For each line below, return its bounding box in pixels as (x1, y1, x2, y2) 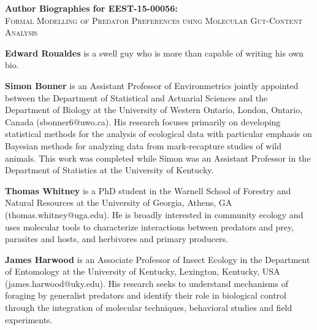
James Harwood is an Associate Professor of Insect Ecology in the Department (5, 253, 310, 265)
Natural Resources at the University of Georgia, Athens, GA (5, 196, 232, 209)
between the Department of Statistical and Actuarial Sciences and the (5, 91, 268, 104)
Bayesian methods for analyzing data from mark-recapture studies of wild (5, 139, 282, 152)
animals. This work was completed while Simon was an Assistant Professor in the (5, 151, 311, 164)
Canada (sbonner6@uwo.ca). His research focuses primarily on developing (5, 115, 281, 128)
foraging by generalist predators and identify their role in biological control (5, 289, 286, 302)
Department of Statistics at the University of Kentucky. (5, 163, 214, 176)
